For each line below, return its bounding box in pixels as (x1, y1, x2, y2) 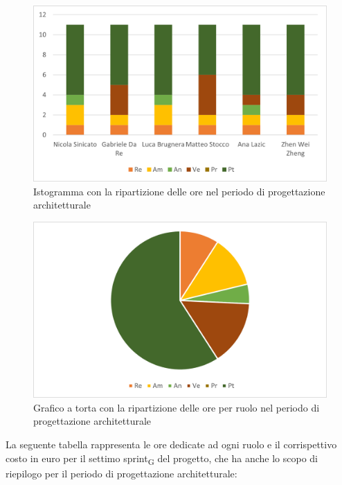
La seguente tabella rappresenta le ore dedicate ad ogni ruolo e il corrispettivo (6, 437, 337, 452)
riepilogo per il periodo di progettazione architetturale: (6, 466, 237, 480)
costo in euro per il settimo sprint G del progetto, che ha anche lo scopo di (6, 450, 318, 467)
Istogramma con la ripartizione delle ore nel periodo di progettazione (33, 184, 325, 198)
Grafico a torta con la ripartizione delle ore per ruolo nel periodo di (33, 400, 320, 414)
